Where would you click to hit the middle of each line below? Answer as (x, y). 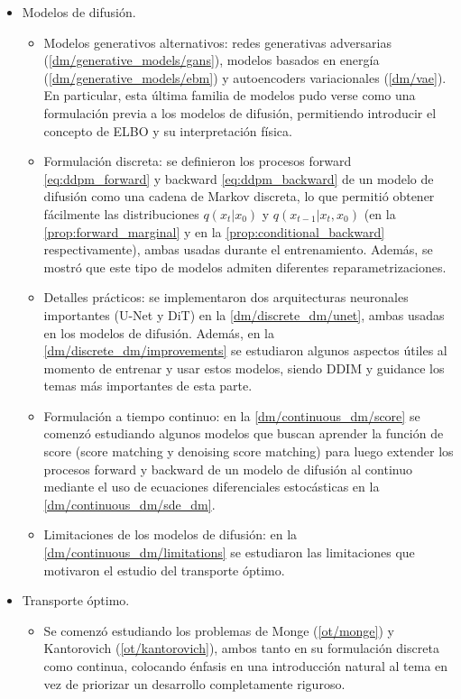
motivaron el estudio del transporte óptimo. (164, 570)
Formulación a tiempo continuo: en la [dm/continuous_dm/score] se (232, 415)
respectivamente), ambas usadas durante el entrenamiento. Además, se (238, 249)
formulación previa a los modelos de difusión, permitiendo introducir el (240, 112)
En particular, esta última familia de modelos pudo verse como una (230, 95)
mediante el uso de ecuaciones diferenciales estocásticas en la (212, 487)
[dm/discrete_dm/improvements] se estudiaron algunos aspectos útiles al (245, 350)
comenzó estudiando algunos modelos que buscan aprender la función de (244, 433)
